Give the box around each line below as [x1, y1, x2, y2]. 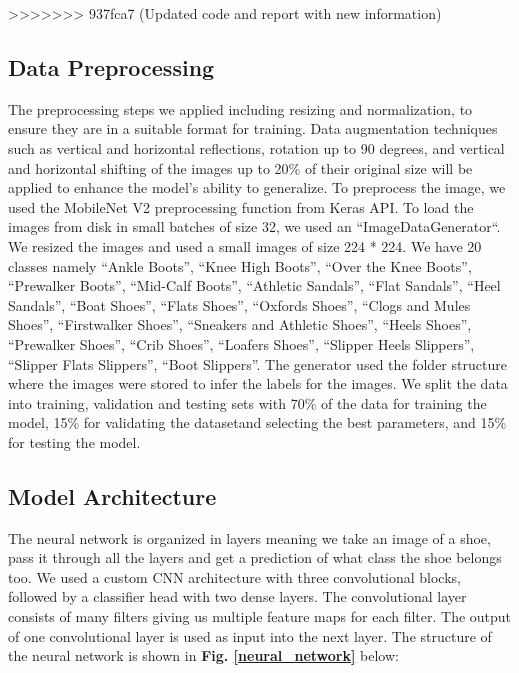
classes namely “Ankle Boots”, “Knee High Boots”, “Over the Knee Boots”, [8, 255, 472, 276]
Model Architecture [8, 480, 217, 511]
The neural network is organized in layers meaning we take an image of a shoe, [8, 527, 491, 548]
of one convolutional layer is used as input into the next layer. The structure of [8, 625, 492, 646]
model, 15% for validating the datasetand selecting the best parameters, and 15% [8, 412, 507, 433]
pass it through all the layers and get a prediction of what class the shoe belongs [8, 547, 502, 568]
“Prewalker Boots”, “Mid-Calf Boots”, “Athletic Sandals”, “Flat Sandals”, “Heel [8, 275, 501, 296]
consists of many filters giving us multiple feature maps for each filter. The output [8, 606, 512, 627]
